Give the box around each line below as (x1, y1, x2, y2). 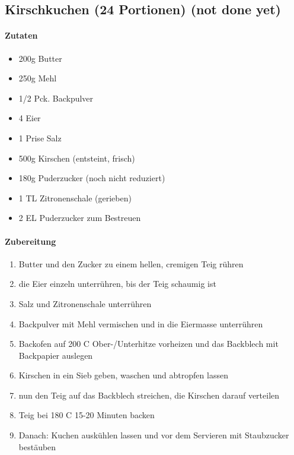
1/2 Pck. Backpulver (18, 91, 94, 104)
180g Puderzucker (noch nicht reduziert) (18, 172, 165, 184)
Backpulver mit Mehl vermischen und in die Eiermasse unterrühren (18, 317, 263, 330)
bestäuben (18, 440, 56, 453)
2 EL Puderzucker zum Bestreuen (18, 211, 141, 224)
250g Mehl (18, 72, 57, 84)
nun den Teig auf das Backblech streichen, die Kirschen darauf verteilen (18, 388, 280, 401)
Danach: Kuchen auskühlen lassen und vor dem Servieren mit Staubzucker (18, 429, 289, 441)
